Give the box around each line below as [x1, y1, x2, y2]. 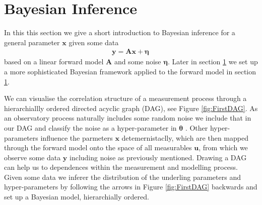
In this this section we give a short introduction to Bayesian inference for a [4, 27, 235, 38]
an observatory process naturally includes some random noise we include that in [4, 113, 251, 123]
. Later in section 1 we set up [167, 56, 258, 67]
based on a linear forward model [4, 56, 104, 67]
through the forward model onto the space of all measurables [4, 142, 192, 153]
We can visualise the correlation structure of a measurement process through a [4, 93, 247, 104]
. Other [185, 122, 208, 133]
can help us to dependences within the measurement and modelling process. [4, 162, 238, 172]
